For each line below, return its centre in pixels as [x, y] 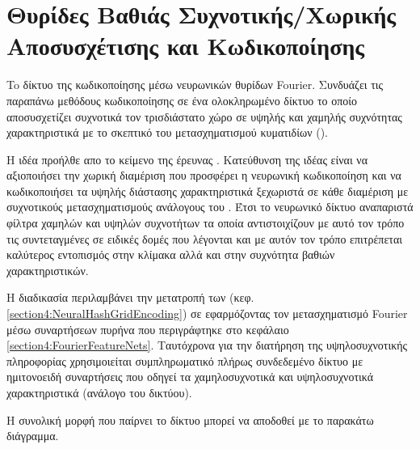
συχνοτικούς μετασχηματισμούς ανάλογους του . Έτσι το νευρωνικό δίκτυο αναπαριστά [210, 207]
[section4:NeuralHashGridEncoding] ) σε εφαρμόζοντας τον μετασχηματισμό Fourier [207, 313]
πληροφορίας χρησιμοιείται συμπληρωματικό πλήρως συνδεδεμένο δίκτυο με [185, 360]
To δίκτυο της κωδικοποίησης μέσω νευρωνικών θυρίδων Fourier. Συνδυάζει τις [195, 85]
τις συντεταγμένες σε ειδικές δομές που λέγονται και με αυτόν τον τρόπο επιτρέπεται [204, 238]
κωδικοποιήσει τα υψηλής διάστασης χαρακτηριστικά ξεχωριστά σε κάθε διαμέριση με [208, 191]
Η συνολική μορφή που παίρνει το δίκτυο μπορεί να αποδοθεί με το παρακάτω [190, 419]
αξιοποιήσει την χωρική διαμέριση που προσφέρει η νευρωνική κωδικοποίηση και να [204, 175]
